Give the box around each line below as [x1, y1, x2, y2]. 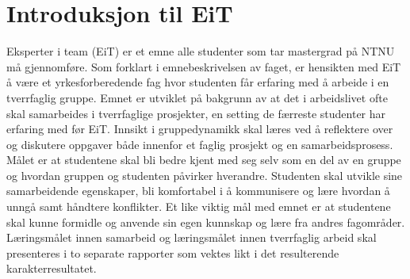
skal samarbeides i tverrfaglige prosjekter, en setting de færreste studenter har [6, 105, 386, 121]
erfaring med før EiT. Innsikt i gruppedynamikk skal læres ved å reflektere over [6, 120, 393, 137]
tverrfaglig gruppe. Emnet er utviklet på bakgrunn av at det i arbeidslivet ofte [6, 89, 388, 105]
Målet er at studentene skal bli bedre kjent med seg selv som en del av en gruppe [6, 151, 401, 168]
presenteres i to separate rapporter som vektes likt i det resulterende [6, 244, 339, 261]
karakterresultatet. [6, 260, 97, 277]
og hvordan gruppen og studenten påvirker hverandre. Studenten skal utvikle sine [6, 166, 403, 183]
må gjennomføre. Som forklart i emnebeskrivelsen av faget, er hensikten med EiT [6, 58, 401, 75]
